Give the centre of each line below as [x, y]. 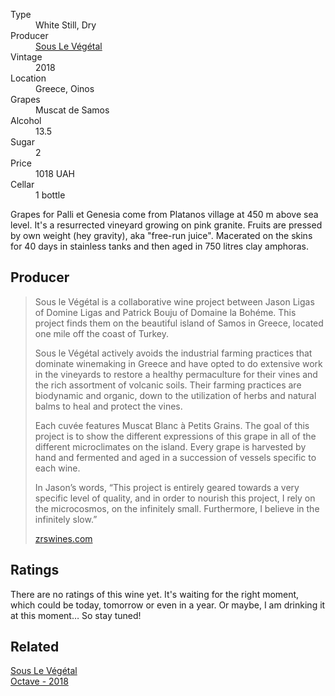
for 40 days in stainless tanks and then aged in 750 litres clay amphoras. [159, 246]
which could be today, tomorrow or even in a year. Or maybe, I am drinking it [168, 605]
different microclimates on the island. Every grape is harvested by [170, 446]
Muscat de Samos [72, 110]
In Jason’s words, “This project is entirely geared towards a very [167, 487]
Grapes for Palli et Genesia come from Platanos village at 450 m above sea [164, 214]
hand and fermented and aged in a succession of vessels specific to [175, 457]
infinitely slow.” [66, 519]
